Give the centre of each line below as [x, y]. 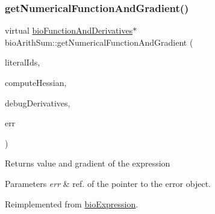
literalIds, [23, 62]
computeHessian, [36, 82]
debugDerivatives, [38, 102]
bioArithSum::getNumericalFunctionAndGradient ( [99, 42]
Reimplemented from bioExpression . [72, 203]
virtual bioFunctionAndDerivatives [69, 30]
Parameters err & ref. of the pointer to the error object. [108, 183]
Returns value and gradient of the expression [88, 163]
